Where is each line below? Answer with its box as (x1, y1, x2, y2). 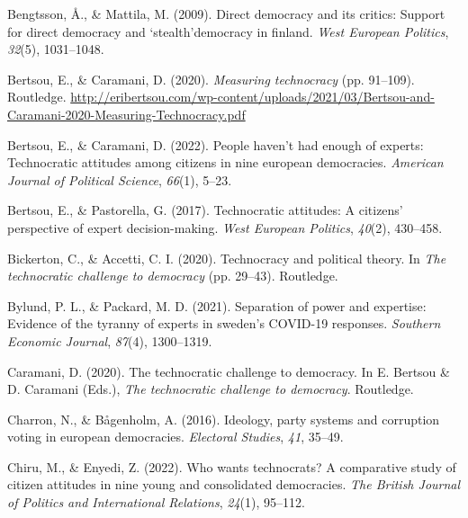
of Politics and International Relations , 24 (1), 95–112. (7, 493, 305, 512)
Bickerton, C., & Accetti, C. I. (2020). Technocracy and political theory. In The (7, 248, 446, 267)
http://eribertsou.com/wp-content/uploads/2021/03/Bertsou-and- (70, 87, 435, 106)
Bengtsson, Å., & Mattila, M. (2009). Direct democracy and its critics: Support (7, 4, 445, 22)
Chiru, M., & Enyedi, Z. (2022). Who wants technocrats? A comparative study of (7, 457, 456, 476)
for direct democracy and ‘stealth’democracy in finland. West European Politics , (7, 22, 449, 40)
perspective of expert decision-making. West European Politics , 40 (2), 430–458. (7, 218, 443, 237)
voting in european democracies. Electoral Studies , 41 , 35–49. (7, 427, 344, 446)
